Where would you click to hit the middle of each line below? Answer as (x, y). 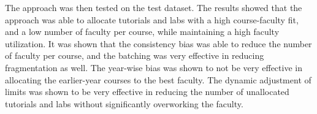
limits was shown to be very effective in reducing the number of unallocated (147, 92)
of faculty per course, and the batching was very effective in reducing (135, 55)
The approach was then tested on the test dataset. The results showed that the (154, 7)
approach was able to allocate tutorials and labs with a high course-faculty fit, (152, 19)
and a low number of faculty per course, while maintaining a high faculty (142, 32)
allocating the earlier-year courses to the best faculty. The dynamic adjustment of (158, 79)
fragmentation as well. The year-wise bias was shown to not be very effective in (154, 67)
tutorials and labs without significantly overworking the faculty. (124, 103)
